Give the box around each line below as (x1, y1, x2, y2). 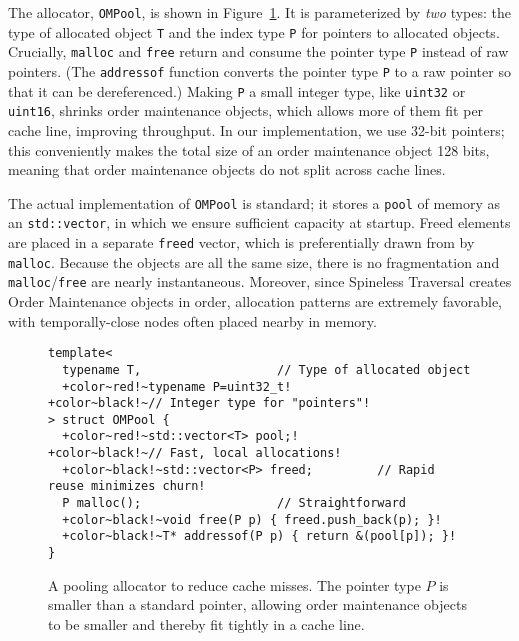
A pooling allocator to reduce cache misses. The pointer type (48, 574, 421, 595)
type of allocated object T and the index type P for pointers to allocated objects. (8, 21, 500, 42)
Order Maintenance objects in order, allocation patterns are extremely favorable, (8, 291, 502, 311)
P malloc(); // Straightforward (62, 496, 406, 511)
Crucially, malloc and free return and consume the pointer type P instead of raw (8, 41, 509, 62)
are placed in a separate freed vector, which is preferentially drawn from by (8, 232, 475, 253)
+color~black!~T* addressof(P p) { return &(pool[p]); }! (62, 529, 457, 544)
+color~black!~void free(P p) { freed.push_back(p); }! (62, 512, 442, 527)
